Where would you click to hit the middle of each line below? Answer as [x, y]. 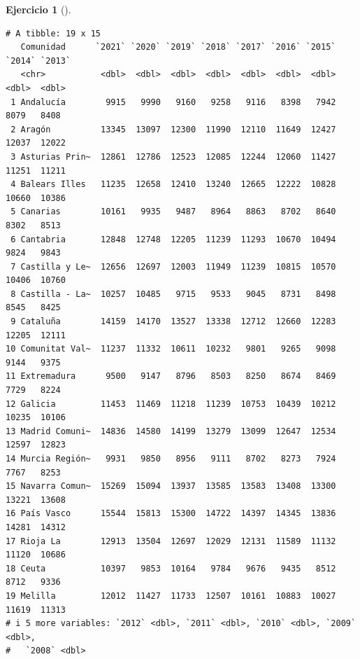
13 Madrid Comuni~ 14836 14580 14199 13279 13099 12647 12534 [171, 431]
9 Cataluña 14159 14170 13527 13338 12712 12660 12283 [173, 322]
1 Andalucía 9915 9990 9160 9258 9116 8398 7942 [173, 102]
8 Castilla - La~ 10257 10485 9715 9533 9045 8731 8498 [173, 294]
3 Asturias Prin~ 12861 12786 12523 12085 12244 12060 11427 [173, 157]
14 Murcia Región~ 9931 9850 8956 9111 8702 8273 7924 [171, 459]
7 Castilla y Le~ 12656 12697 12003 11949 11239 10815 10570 [173, 266]
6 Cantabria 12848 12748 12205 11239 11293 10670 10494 [173, 239]
